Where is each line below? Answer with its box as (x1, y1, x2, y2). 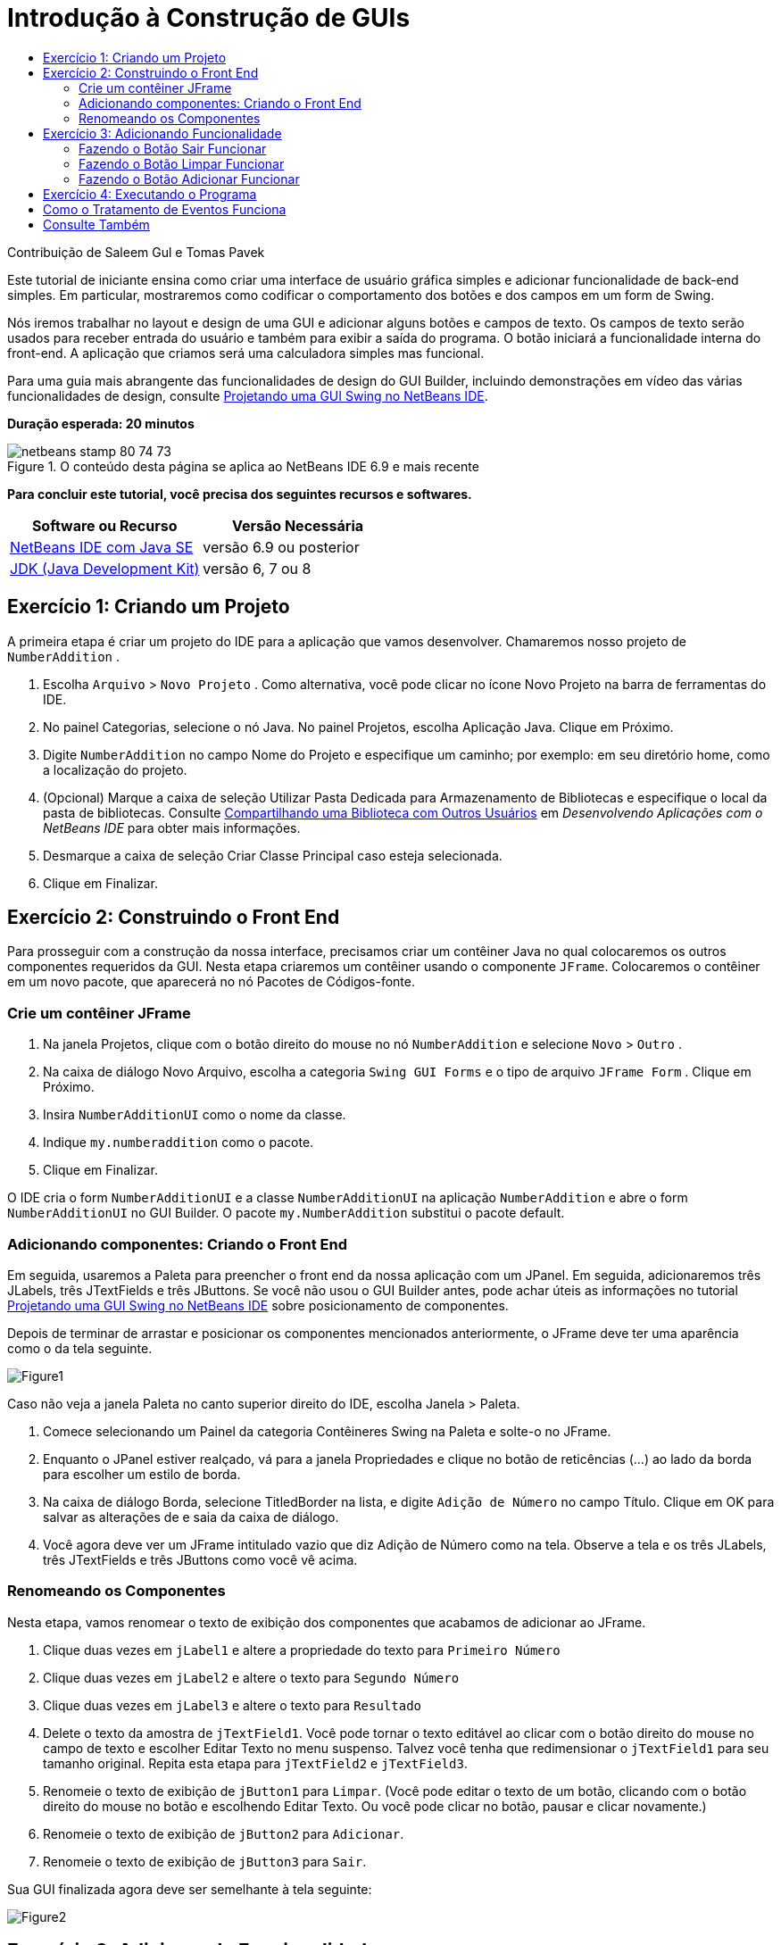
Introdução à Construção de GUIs (7, 3, 411, 33)
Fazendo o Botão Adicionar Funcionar (79, 170, 300, 187)
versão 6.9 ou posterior (203, 537, 360, 556)
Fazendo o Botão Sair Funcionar (79, 140, 267, 156)
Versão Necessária (232, 516, 364, 535)
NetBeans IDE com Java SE (10, 537, 194, 556)
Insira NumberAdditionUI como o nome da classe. (43, 1107, 346, 1123)
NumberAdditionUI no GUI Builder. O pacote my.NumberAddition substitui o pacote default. (7, 1205, 565, 1221)
